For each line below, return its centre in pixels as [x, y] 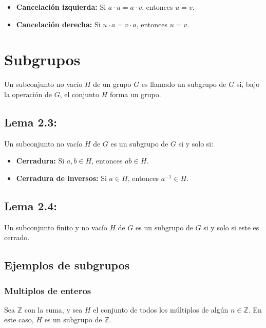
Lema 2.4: [31, 205]
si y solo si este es [231, 227]
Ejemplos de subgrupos [67, 265]
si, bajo [248, 84]
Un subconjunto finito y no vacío [56, 227]
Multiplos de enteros [48, 290]
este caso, [19, 320]
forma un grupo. [135, 94]
